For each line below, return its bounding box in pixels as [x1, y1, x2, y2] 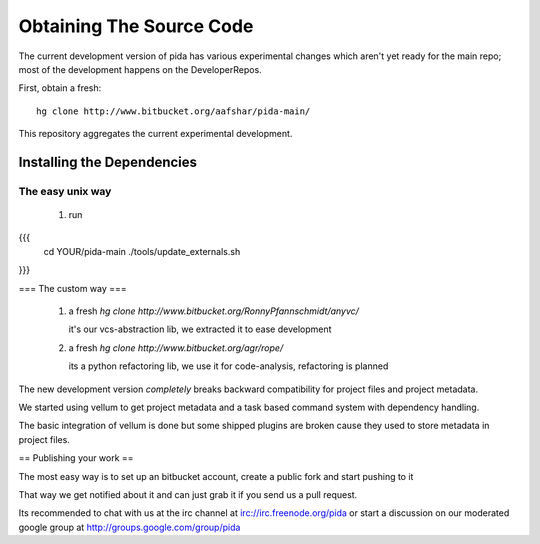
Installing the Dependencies [18, 153, 198, 170]
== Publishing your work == [18, 452, 134, 464]
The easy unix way [18, 184, 112, 198]
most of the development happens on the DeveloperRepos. [18, 63, 262, 75]
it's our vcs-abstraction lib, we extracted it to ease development [68, 323, 332, 335]
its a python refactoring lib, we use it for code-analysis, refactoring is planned [68, 360, 389, 372]
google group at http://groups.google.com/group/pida [18, 521, 241, 533]
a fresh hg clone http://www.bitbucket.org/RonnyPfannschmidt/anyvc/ [68, 305, 360, 317]
